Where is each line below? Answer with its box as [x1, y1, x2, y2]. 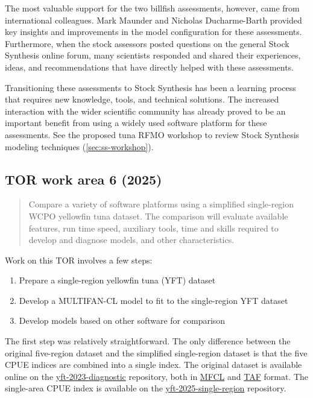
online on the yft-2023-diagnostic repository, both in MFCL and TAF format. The [5, 370, 309, 382]
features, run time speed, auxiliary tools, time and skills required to [28, 221, 279, 234]
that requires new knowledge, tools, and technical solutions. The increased [5, 93, 279, 106]
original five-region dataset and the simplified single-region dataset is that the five [5, 346, 308, 359]
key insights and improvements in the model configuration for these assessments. [5, 25, 302, 38]
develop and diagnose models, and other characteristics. [28, 233, 235, 246]
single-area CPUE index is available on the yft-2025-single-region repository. [5, 382, 286, 394]
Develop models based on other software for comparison [19, 314, 226, 327]
